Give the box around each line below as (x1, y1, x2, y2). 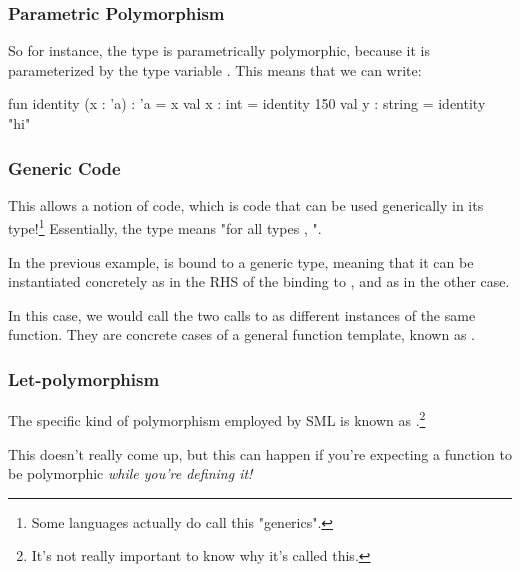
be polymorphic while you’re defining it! (8, 463, 253, 484)
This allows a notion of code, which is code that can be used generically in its (8, 194, 484, 215)
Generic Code (8, 155, 121, 180)
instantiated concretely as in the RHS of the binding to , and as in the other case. (8, 271, 510, 292)
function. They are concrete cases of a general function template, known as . (8, 324, 475, 345)
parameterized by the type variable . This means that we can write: (8, 59, 422, 80)
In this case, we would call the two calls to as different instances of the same (8, 304, 476, 325)
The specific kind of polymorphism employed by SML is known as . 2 (8, 407, 426, 430)
